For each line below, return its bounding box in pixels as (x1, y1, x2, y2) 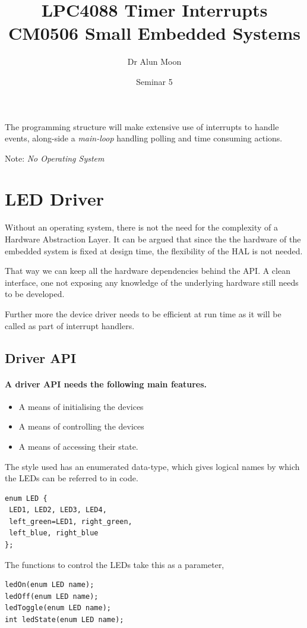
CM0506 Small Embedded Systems (8, 21, 301, 45)
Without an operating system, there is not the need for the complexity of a (5, 221, 278, 233)
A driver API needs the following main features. (5, 377, 207, 390)
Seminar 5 (136, 75, 173, 87)
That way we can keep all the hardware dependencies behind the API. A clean (5, 264, 290, 277)
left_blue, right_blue (9, 529, 99, 538)
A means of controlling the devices (18, 420, 144, 433)
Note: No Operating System (5, 152, 105, 164)
